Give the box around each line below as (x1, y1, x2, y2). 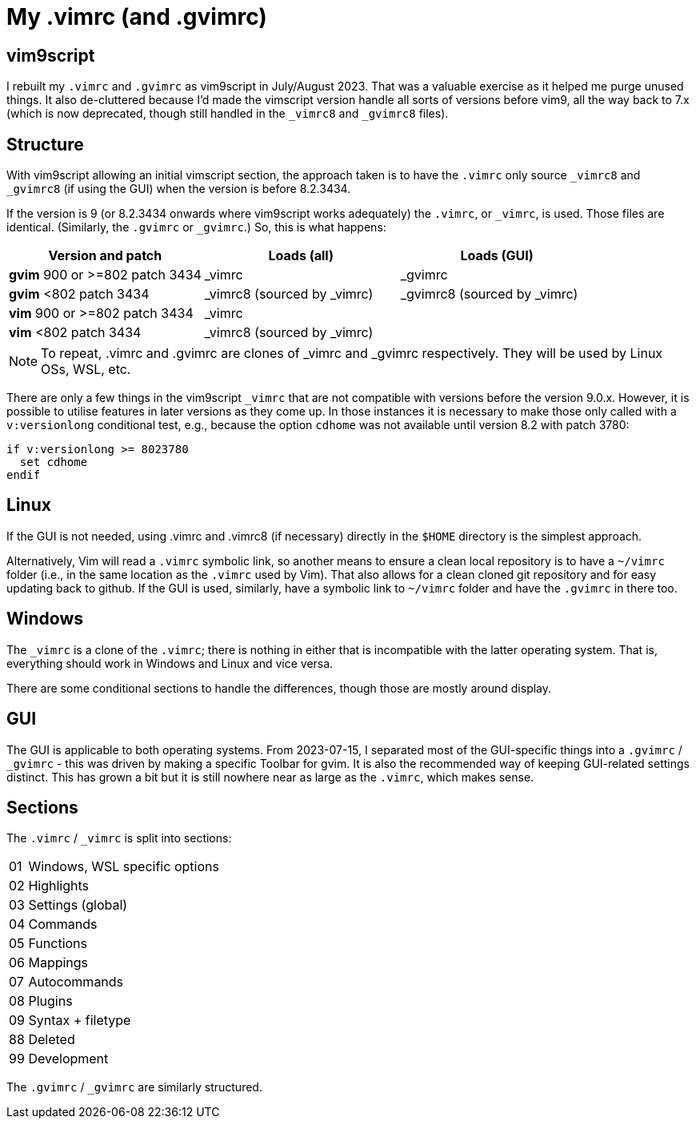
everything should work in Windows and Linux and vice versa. (6, 656, 334, 670)
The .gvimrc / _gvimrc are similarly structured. (6, 1080, 262, 1095)
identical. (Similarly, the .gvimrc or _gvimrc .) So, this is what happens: (6, 220, 386, 235)
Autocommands (28, 974, 124, 990)
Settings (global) (28, 897, 128, 914)
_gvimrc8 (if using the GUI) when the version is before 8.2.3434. (6, 182, 351, 196)
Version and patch (48, 247, 162, 264)
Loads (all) (268, 247, 334, 264)
